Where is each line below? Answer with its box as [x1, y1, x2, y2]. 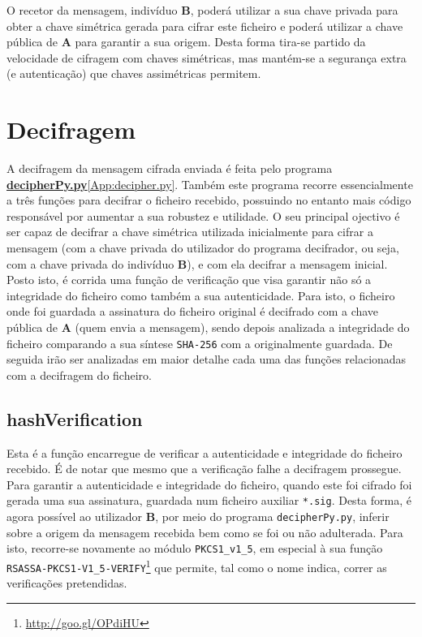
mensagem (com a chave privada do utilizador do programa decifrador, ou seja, [6, 239, 399, 256]
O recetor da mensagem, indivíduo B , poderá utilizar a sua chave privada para [6, 2, 398, 18]
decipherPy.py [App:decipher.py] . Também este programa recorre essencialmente [6, 175, 413, 192]
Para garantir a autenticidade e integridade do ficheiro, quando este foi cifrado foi [6, 476, 412, 493]
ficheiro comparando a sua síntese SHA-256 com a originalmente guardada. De [6, 334, 393, 351]
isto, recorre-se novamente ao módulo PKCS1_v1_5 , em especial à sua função [6, 540, 383, 557]
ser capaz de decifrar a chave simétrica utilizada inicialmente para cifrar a [6, 223, 373, 240]
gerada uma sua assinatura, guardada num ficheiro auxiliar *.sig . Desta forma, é [6, 492, 411, 509]
